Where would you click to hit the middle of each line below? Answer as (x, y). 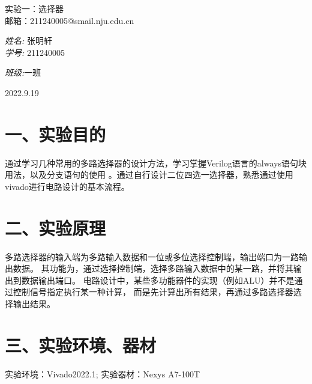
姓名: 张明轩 (28, 41)
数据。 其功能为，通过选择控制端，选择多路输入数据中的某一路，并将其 (153, 268)
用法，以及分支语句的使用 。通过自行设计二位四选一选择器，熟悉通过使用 (149, 175)
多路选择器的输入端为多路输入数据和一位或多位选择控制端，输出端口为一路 (152, 256)
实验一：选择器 (34, 8)
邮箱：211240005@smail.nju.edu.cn (70, 20)
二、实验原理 (55, 227)
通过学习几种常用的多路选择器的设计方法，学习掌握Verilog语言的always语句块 (156, 163)
